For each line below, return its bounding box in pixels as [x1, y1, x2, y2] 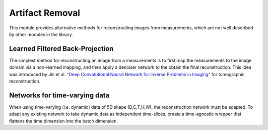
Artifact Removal [9, 7, 80, 18]
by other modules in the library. [9, 31, 73, 37]
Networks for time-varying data [9, 91, 110, 99]
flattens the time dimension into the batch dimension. [9, 118, 118, 124]
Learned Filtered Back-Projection [9, 44, 114, 53]
